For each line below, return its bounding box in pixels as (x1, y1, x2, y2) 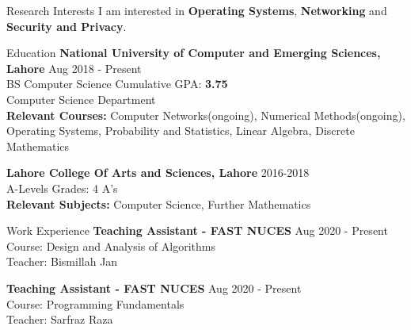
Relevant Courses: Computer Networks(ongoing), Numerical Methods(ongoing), (6, 106, 405, 123)
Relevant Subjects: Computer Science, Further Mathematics (6, 195, 311, 212)
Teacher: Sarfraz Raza (6, 311, 113, 328)
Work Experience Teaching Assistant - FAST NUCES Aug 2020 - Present (6, 222, 388, 239)
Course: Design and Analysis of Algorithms (6, 237, 215, 254)
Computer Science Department (6, 90, 156, 107)
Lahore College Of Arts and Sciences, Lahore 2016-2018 (6, 164, 310, 181)
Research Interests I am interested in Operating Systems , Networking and (6, 2, 387, 18)
